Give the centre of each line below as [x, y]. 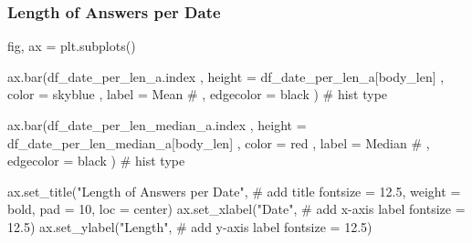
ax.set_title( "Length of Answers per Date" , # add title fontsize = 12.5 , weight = [234, 191]
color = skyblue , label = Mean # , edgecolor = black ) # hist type [198, 94]
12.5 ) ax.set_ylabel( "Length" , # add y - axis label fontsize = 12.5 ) [190, 226]
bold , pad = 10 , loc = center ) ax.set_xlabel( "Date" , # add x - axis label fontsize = [236, 209]
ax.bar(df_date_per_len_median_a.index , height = [157, 125]
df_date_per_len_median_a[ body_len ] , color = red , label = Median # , [219, 142]
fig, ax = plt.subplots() [72, 46]
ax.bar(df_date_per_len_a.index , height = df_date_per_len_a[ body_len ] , [226, 76]
